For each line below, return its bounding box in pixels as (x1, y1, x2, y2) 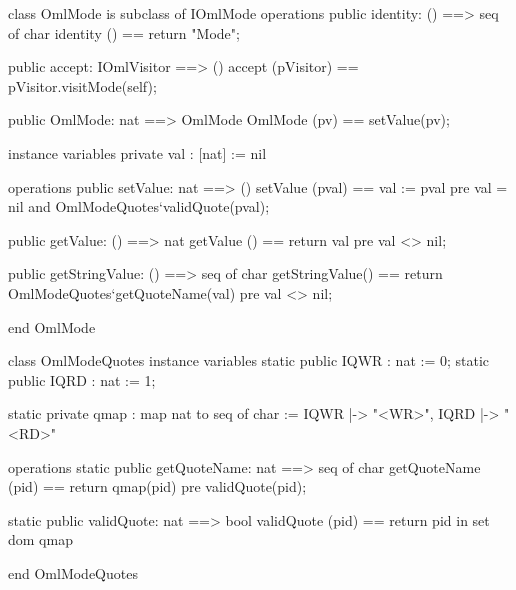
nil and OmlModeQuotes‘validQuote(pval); (8, 196, 270, 217)
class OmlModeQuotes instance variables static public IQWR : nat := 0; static (8, 350, 490, 371)
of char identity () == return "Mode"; (8, 22, 240, 43)
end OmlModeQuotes (8, 562, 138, 583)
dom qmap (8, 529, 73, 550)
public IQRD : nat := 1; (8, 369, 156, 390)
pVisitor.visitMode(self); (8, 75, 157, 96)
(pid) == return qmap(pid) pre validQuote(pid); (8, 476, 307, 497)
